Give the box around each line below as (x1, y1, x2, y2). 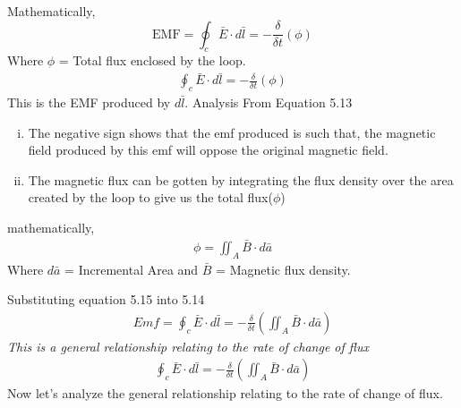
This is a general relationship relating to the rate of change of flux (7, 336, 370, 355)
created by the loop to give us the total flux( (28, 188, 273, 207)
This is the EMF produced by (7, 93, 171, 112)
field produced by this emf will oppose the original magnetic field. (28, 140, 388, 159)
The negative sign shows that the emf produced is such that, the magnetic (28, 123, 436, 141)
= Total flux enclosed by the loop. (58, 51, 246, 70)
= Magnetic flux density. (216, 259, 351, 278)
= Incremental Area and (64, 259, 199, 278)
